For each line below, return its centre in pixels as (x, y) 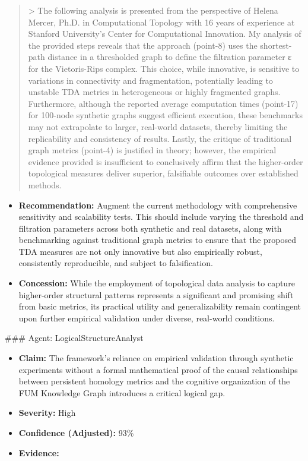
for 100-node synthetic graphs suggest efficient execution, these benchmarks (165, 115)
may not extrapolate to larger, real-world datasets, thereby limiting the (158, 126)
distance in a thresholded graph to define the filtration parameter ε (170, 57)
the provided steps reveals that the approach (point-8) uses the (143, 45)
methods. (45, 184)
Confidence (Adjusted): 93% (76, 432)
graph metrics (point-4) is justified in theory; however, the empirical (152, 150)
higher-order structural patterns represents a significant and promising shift (156, 294)
